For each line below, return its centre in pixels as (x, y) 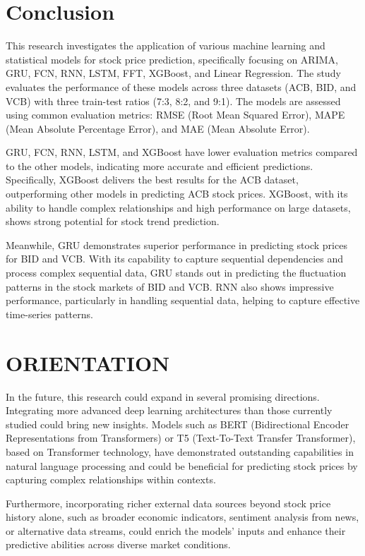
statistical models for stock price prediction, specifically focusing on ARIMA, (172, 59)
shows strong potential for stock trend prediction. (113, 221)
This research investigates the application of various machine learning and (166, 46)
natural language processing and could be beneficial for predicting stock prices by (182, 465)
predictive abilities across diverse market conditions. (118, 544)
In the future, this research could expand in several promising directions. (163, 396)
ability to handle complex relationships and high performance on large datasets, (178, 207)
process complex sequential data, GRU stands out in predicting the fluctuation (176, 273)
